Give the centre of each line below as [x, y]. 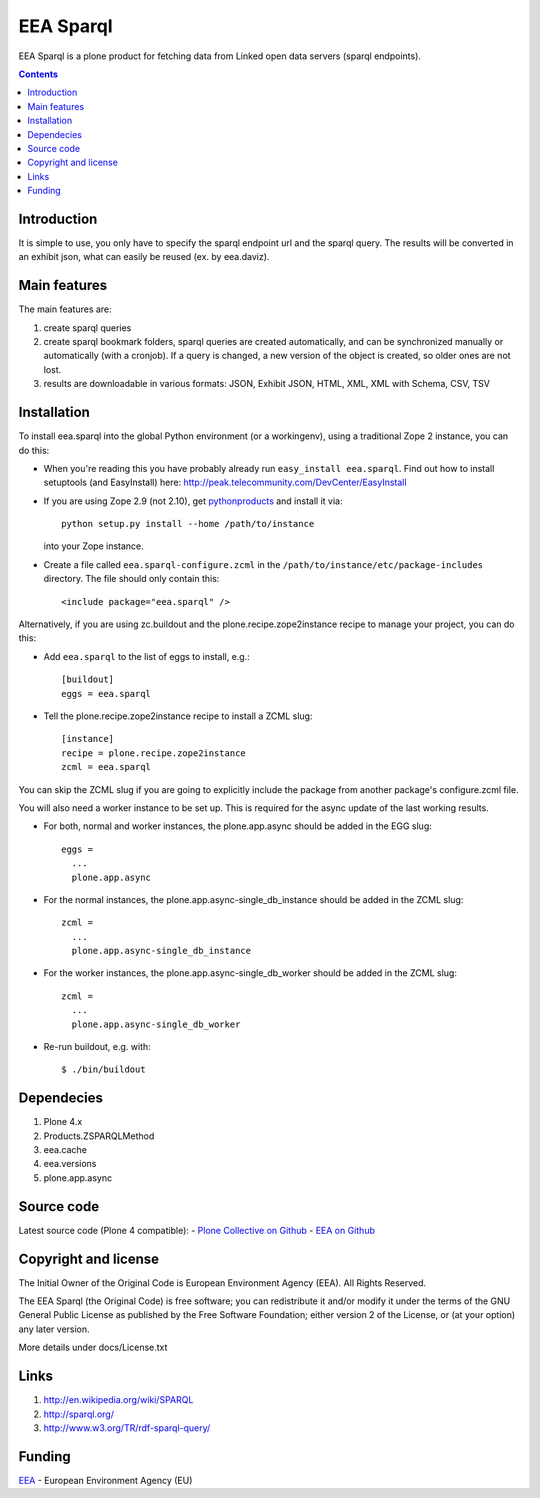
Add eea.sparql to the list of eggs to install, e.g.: [146, 656]
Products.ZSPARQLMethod [99, 1136]
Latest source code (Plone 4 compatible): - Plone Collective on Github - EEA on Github [196, 1230]
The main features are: [65, 309]
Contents [38, 74]
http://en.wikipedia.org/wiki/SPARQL [118, 1400]
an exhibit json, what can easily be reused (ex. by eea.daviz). [144, 257]
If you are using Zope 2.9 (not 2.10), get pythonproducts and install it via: [193, 501]
